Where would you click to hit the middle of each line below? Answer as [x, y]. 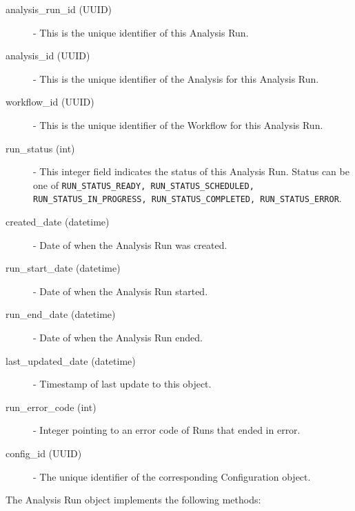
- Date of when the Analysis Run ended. [118, 338]
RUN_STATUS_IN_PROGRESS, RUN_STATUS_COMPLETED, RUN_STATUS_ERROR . [187, 198]
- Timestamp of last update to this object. [122, 384]
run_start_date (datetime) [63, 268]
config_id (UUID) [44, 453]
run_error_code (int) [51, 407]
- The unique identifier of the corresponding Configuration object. [172, 476]
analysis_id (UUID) [48, 56]
